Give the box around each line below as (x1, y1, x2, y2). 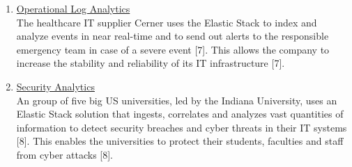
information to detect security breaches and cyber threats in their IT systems (16, 120, 347, 134)
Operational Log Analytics (16, 1, 130, 15)
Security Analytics (16, 79, 95, 93)
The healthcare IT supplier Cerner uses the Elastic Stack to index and (16, 15, 317, 29)
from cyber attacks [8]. (16, 147, 114, 161)
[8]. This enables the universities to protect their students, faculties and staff (16, 134, 344, 148)
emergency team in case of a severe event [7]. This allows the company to (16, 42, 330, 56)
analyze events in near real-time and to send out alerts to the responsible (16, 29, 329, 43)
